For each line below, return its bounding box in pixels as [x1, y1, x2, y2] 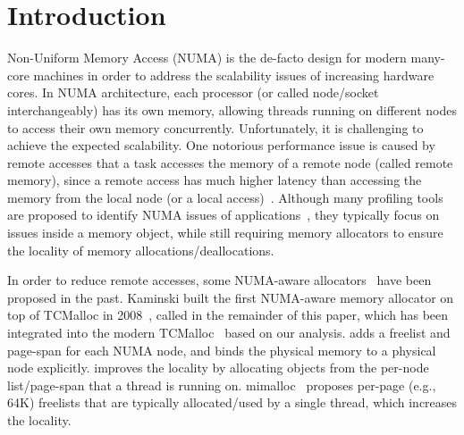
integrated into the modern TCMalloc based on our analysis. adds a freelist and [7, 323, 451, 342]
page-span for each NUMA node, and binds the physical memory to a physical [7, 340, 436, 359]
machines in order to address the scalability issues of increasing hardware [33, 65, 434, 84]
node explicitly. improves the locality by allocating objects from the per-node [7, 358, 429, 377]
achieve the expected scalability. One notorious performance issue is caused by [7, 136, 435, 155]
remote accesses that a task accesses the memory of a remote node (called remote [7, 153, 453, 171]
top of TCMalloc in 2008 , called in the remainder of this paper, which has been [7, 305, 449, 324]
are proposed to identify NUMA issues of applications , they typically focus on [7, 205, 440, 224]
